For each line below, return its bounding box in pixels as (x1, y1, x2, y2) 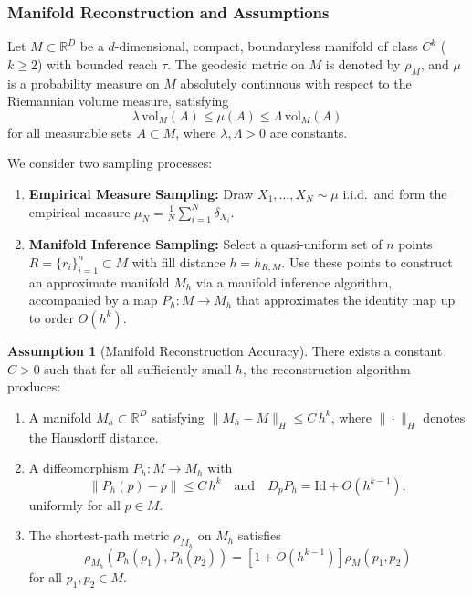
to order (28, 308, 74, 327)
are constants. (269, 122, 348, 141)
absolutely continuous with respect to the (180, 73, 412, 92)
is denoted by (325, 54, 401, 73)
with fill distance (131, 252, 226, 271)
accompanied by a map (28, 290, 158, 309)
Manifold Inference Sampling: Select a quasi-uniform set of (28, 235, 383, 254)
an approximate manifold (28, 272, 170, 291)
